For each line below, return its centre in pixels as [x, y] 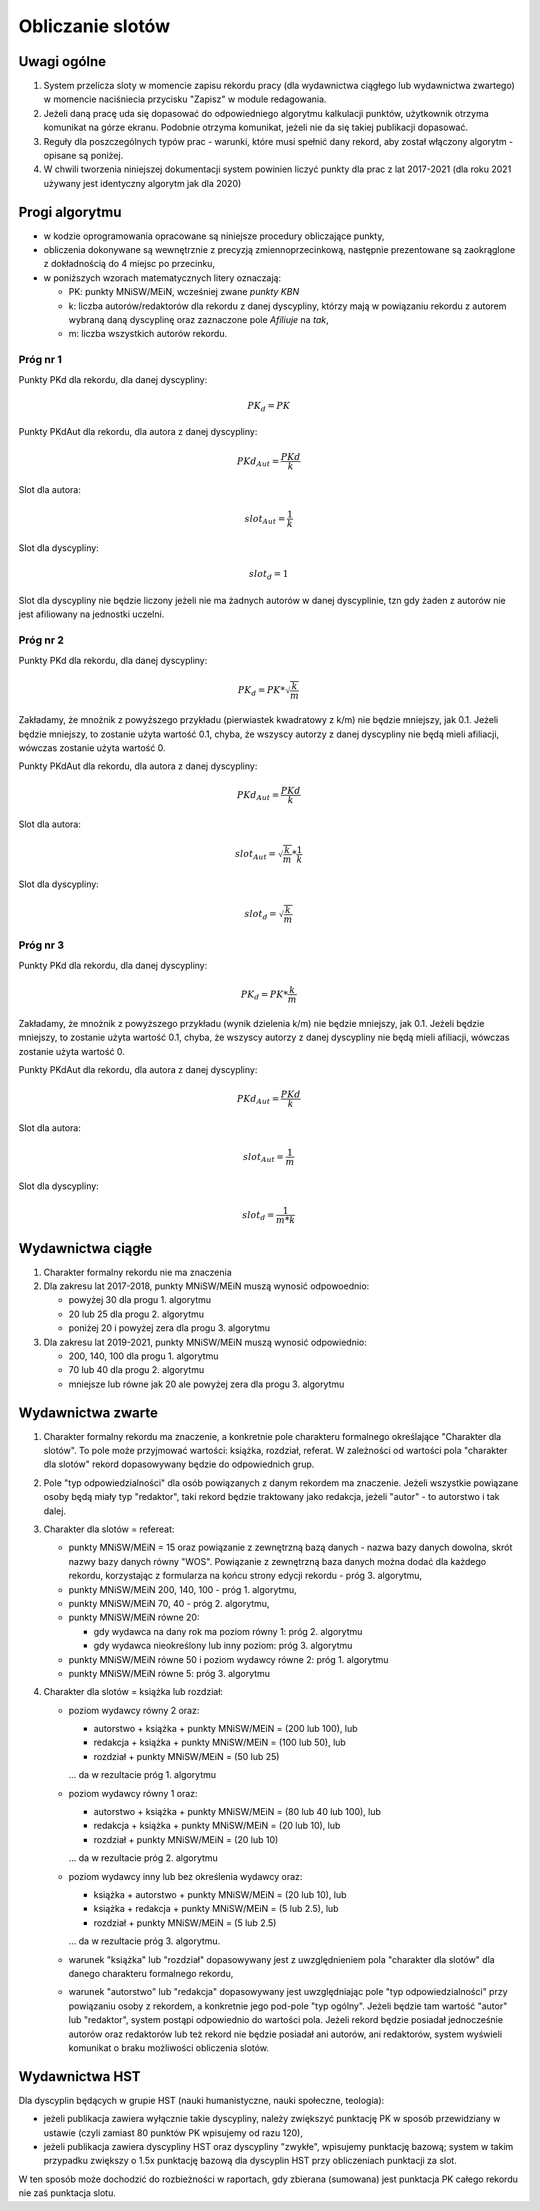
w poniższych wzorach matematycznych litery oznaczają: [162, 277]
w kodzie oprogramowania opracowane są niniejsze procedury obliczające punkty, [214, 236]
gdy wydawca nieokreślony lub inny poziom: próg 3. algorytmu [223, 1646]
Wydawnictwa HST [79, 2076]
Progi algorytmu [70, 211]
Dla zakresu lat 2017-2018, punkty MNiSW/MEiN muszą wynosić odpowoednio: [206, 1286]
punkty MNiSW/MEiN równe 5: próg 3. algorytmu [169, 1673]
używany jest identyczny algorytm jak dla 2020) [142, 183]
